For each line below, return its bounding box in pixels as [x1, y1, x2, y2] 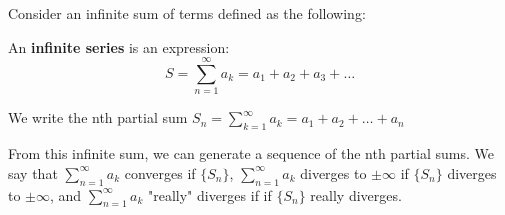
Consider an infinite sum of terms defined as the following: [8, 3, 366, 23]
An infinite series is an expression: [8, 36, 230, 57]
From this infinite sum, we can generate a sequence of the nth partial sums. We [8, 143, 494, 164]
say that [8, 162, 58, 183]
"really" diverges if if [147, 184, 272, 205]
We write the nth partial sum [8, 107, 188, 128]
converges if [124, 162, 196, 183]
